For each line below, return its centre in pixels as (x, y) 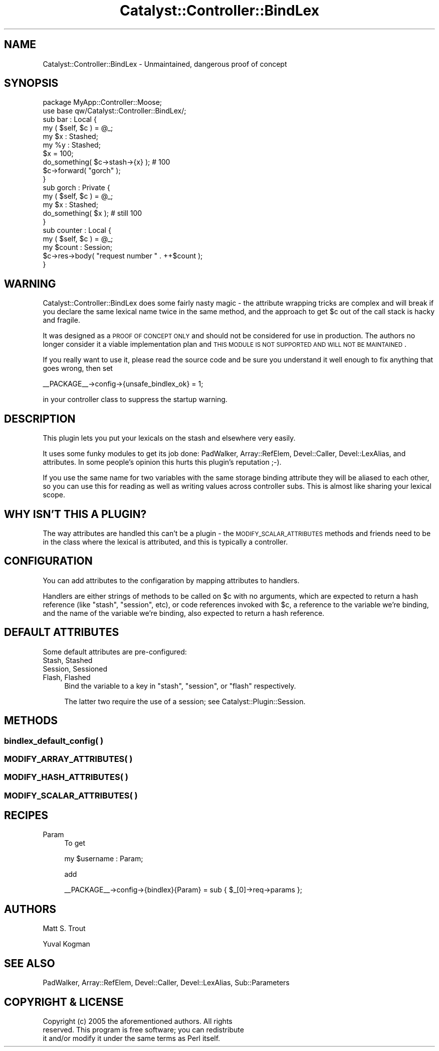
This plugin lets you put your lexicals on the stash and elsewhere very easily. (169, 438)
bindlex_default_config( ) (54, 741)
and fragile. (61, 320)
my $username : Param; (104, 859)
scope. (54, 495)
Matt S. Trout (64, 929)
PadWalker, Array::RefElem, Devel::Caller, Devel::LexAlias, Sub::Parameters (166, 983)
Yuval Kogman (66, 944)
